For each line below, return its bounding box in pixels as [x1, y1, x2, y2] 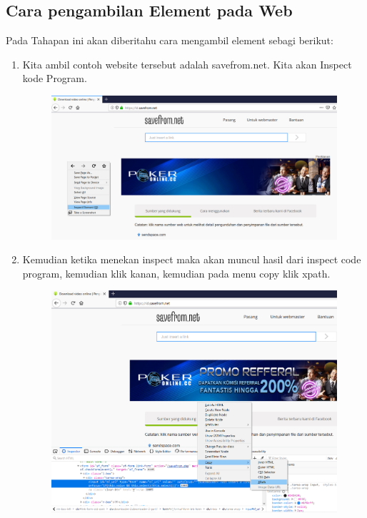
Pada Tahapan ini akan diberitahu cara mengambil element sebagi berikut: [6, 33, 333, 48]
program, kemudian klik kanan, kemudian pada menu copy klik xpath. [22, 265, 331, 280]
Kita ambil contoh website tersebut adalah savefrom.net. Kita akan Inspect [22, 56, 352, 71]
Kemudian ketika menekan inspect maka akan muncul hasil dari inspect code [22, 252, 361, 267]
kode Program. [22, 71, 87, 86]
